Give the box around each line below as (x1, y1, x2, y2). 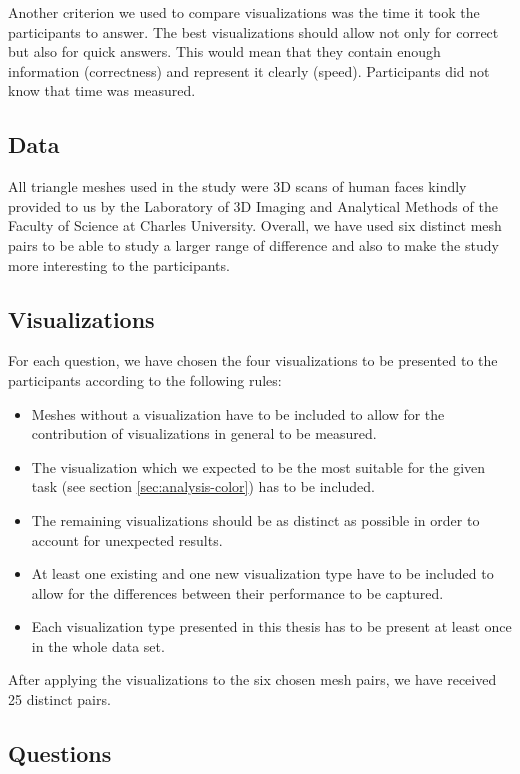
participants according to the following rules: (8, 369, 282, 390)
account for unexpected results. (31, 529, 223, 550)
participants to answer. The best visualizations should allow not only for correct (8, 21, 499, 42)
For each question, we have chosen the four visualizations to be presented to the (8, 350, 498, 371)
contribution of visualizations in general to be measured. (31, 423, 377, 444)
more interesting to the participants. (8, 254, 230, 275)
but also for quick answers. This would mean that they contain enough (8, 41, 441, 62)
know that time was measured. (8, 80, 196, 101)
